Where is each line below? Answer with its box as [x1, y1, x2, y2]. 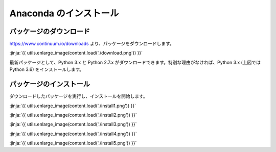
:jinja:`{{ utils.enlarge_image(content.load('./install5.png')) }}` [9, 140, 137, 146]
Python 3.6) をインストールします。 [9, 66, 84, 72]
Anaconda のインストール [9, 8, 119, 19]
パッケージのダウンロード [9, 27, 90, 36]
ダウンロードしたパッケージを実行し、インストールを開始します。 [9, 93, 148, 99]
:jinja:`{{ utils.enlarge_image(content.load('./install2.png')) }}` [9, 112, 137, 118]
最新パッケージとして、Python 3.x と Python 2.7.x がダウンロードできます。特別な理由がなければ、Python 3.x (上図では [9, 59, 261, 65]
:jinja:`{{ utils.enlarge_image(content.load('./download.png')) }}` [9, 50, 143, 56]
